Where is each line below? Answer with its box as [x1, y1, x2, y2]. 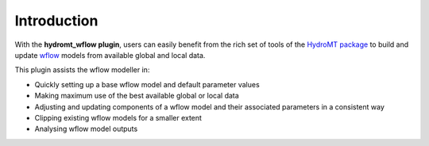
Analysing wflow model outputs [34, 124, 138, 134]
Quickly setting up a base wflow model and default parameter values [34, 79, 260, 89]
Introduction [14, 12, 99, 29]
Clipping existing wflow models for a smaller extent [34, 113, 203, 122]
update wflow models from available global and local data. [14, 50, 206, 60]
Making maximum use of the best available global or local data [34, 91, 240, 101]
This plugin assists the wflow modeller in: [14, 65, 150, 75]
